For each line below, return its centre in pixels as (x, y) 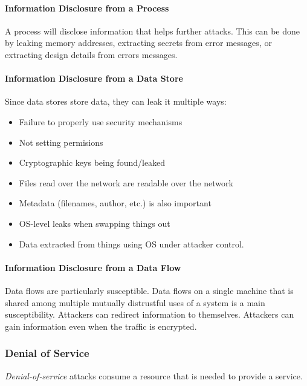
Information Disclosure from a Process (87, 8)
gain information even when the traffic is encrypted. (101, 326)
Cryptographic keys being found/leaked (92, 162)
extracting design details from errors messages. (91, 54)
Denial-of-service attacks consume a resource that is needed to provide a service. (154, 375)
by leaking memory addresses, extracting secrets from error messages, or (138, 43)
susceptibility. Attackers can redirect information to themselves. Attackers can (150, 314)
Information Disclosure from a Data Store (94, 78)
